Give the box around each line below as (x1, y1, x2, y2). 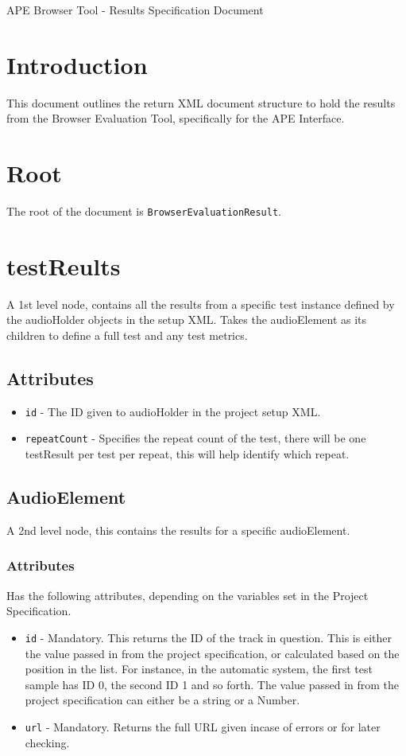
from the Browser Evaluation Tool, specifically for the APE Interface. (6, 110, 345, 127)
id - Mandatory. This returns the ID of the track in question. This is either (25, 629, 392, 645)
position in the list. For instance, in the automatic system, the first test (25, 661, 373, 677)
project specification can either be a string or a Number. (25, 692, 300, 708)
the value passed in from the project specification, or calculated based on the (25, 645, 400, 661)
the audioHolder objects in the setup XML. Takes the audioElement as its (6, 311, 367, 328)
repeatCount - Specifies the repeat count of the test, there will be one (25, 430, 366, 446)
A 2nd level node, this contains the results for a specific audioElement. (6, 521, 350, 538)
